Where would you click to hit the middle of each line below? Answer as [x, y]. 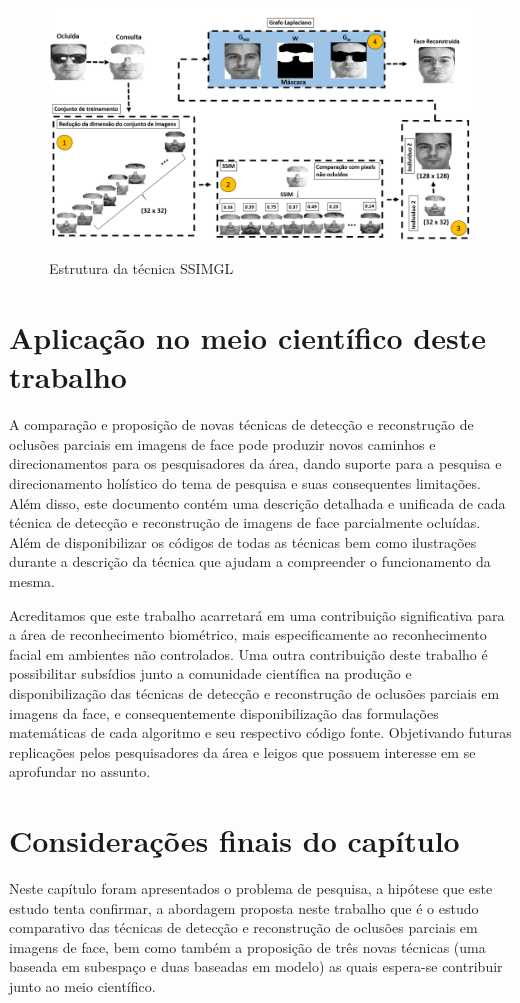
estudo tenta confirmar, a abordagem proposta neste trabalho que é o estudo [244, 907]
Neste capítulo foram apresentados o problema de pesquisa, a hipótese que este [251, 888]
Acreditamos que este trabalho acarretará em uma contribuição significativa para [257, 614]
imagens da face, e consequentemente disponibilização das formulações [224, 712]
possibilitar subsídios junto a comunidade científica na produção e [210, 673]
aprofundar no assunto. [80, 771]
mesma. [32, 580]
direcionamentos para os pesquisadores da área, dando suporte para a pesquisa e [255, 463]
